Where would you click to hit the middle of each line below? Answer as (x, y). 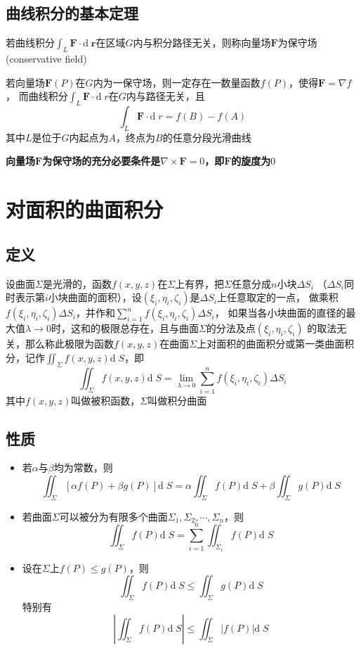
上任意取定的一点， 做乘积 (277, 297)
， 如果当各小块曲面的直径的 (280, 313)
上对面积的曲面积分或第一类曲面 (271, 344)
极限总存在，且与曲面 (149, 328)
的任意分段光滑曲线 (207, 137)
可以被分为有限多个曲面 (113, 516)
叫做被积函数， (106, 400)
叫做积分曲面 (177, 400)
